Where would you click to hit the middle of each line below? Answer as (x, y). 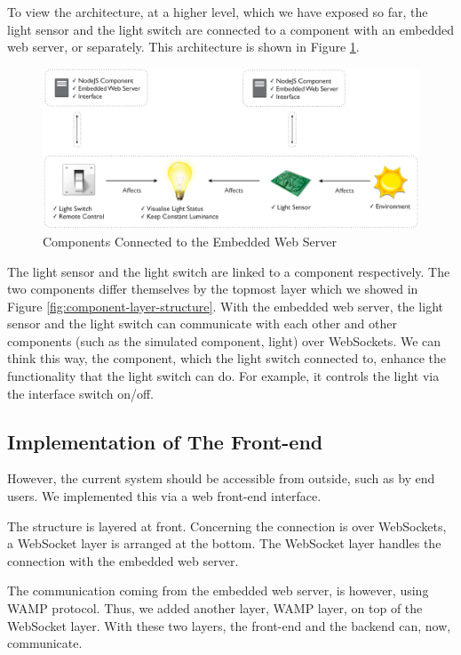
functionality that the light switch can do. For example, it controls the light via (223, 376)
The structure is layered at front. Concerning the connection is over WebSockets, (227, 526)
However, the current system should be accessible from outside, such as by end (221, 478)
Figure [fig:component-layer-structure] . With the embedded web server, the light (225, 306)
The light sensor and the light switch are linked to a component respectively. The (229, 271)
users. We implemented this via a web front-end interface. (164, 496)
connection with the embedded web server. (123, 560)
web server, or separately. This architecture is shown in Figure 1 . (183, 47)
